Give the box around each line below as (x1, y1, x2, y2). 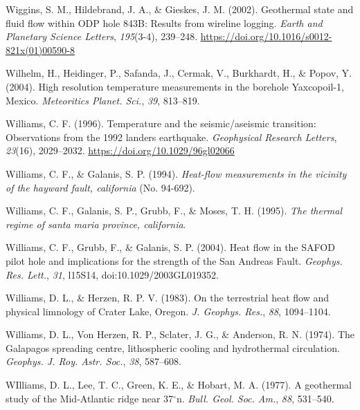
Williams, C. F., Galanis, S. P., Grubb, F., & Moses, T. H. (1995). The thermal (6, 203, 343, 218)
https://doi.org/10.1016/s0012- (200, 29, 332, 44)
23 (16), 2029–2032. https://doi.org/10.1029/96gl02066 (6, 143, 235, 158)
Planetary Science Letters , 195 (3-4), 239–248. (6, 29, 198, 44)
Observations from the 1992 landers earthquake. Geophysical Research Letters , (6, 129, 337, 144)
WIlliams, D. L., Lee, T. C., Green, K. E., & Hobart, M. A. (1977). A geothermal (6, 378, 352, 392)
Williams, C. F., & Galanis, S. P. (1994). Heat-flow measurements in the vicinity (6, 166, 347, 180)
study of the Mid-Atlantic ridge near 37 (6, 391, 174, 405)
